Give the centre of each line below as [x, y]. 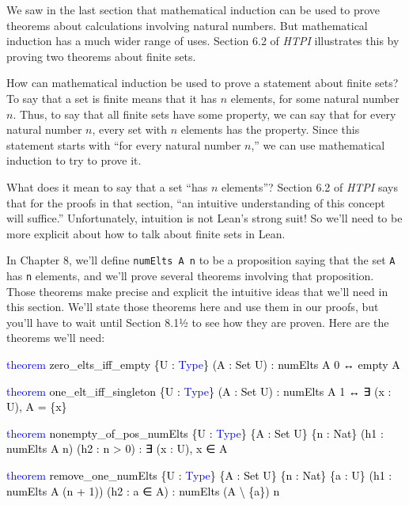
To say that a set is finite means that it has [112, 98]
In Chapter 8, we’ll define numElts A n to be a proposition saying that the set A [201, 260]
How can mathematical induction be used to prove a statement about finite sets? [203, 83]
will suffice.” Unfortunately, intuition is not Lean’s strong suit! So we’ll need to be [204, 218]
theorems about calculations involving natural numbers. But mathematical [187, 25]
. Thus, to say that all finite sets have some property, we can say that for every [204, 114]
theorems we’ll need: [56, 338]
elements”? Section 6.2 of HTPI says [309, 186]
